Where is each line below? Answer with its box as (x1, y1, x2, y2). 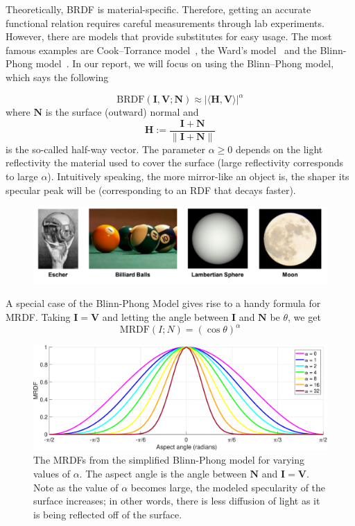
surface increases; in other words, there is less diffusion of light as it (33, 493, 320, 508)
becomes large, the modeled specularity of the (130, 480, 326, 494)
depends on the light (235, 141, 323, 156)
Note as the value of (33, 480, 119, 494)
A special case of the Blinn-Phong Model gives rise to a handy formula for (6, 296, 321, 310)
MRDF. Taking (6, 310, 71, 324)
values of (33, 466, 70, 480)
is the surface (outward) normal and (45, 105, 199, 119)
